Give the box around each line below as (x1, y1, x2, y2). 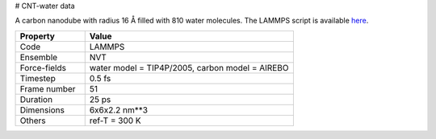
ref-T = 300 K (89, 115, 141, 126)
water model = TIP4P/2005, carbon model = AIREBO (89, 62, 289, 73)
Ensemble (19, 51, 58, 63)
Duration (19, 93, 52, 104)
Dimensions (19, 104, 65, 116)
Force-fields (19, 62, 66, 73)
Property (19, 31, 56, 42)
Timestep (19, 72, 56, 84)
